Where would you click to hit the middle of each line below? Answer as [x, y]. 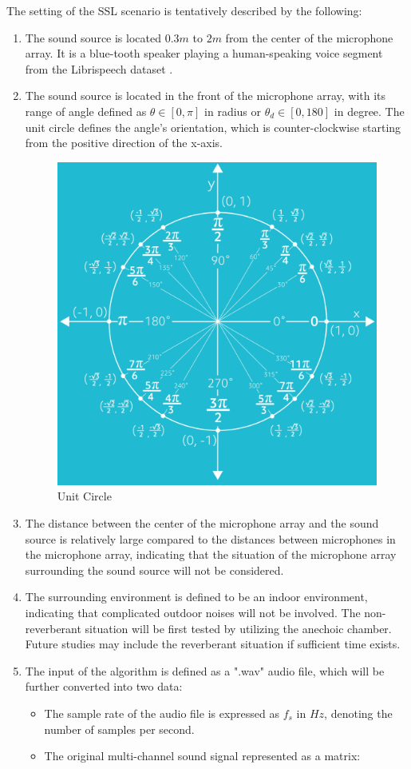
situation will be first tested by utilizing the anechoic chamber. [238, 628]
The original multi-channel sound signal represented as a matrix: [202, 756]
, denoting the [358, 713]
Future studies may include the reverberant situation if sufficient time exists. [213, 644]
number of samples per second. [119, 729]
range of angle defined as [86, 111]
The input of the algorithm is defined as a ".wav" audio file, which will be [205, 670]
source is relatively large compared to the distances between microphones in [210, 538]
